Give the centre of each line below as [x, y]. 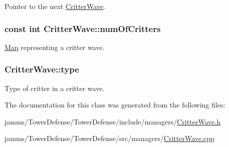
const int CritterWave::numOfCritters [83, 28]
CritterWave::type [42, 69]
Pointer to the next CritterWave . [55, 6]
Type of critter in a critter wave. [55, 88]
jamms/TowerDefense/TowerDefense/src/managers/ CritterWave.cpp [109, 138]
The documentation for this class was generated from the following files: [115, 105]
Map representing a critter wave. [55, 47]
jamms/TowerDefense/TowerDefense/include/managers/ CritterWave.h [112, 121]
